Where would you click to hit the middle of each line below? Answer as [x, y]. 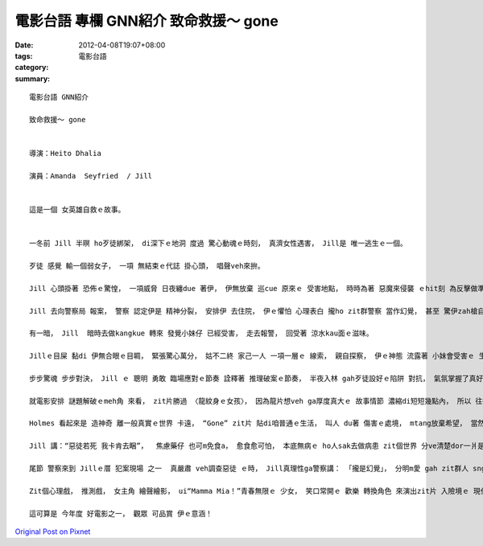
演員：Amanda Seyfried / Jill [91, 176]
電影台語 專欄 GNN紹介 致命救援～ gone [147, 21]
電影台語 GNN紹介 [59, 97]
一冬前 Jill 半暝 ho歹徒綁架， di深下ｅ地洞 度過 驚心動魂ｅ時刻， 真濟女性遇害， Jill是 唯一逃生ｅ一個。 [219, 244]
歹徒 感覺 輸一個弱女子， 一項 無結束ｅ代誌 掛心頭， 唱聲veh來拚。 [147, 266]
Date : [24, 45]
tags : [24, 55]
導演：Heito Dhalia [66, 154]
